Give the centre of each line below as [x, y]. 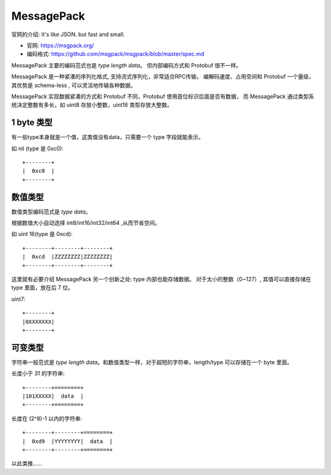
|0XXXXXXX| [39, 321]
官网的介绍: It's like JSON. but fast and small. [68, 34]
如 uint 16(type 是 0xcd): [42, 234]
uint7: [18, 299]
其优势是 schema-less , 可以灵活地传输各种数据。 [74, 85]
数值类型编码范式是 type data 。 [51, 211]
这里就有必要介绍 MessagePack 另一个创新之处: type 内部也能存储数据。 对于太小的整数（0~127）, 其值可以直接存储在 [162, 279]
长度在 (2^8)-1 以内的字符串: [47, 418]
